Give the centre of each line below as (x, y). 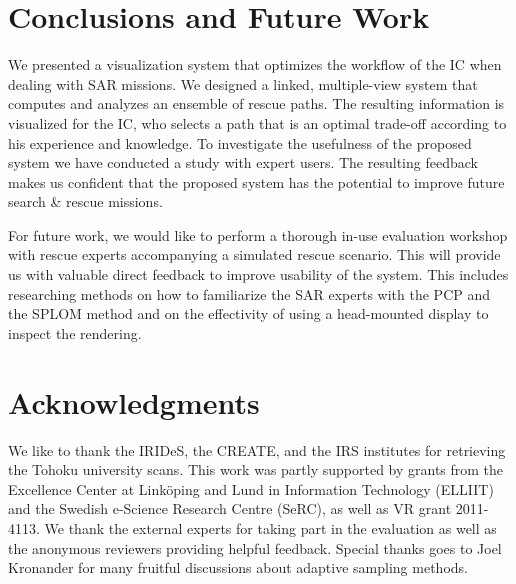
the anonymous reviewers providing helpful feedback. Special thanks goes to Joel (255, 547)
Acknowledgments (134, 401)
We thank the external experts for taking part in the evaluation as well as (270, 527)
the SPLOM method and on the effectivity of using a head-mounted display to (248, 313)
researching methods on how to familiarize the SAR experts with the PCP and (249, 293)
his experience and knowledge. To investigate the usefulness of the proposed (240, 142)
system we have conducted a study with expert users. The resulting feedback (243, 162)
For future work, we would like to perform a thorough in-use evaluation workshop (258, 234)
